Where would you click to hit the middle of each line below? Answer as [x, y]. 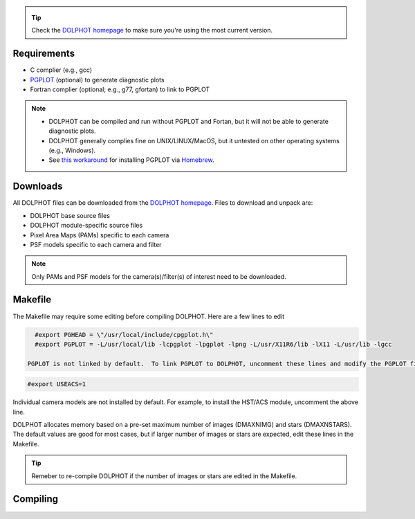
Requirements [44, 54]
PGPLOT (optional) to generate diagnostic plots [98, 80]
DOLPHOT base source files [70, 215]
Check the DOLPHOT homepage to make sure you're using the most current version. [152, 30]
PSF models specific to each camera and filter [96, 244]
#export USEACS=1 [57, 384]
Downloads [38, 186]
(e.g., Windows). [72, 151]
